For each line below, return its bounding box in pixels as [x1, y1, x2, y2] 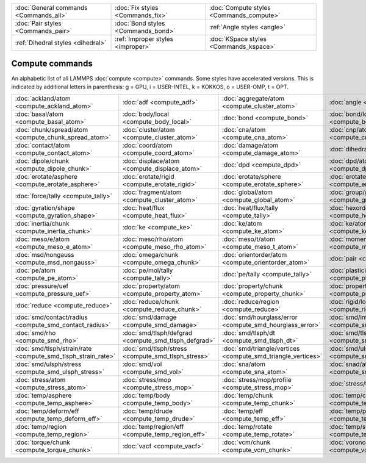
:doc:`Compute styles [209, 4, 271, 12]
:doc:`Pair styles [15, 19, 62, 27]
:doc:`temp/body [122, 391, 171, 400]
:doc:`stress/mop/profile [221, 376, 292, 384]
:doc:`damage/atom [221, 141, 279, 149]
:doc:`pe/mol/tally [122, 266, 173, 275]
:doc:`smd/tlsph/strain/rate [15, 345, 92, 353]
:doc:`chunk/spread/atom [15, 126, 88, 134]
